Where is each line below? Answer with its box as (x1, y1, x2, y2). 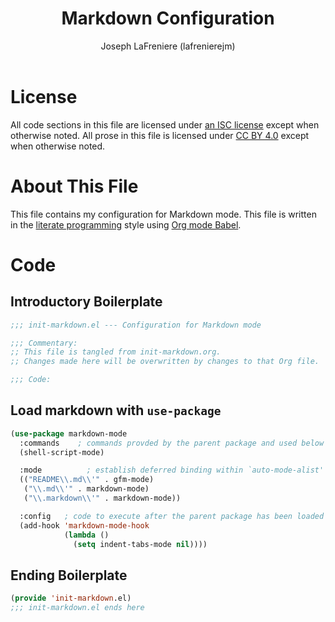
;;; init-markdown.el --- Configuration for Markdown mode (10, 320, 262, 330)
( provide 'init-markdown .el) (10, 593, 132, 604)
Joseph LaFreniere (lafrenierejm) (100, 40, 236, 52)
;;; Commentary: (10, 338, 78, 348)
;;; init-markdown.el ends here (10, 603, 145, 613)
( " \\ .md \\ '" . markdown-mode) (23, 484, 150, 494)
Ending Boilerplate (10, 567, 128, 584)
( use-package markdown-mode (10, 428, 128, 439)
